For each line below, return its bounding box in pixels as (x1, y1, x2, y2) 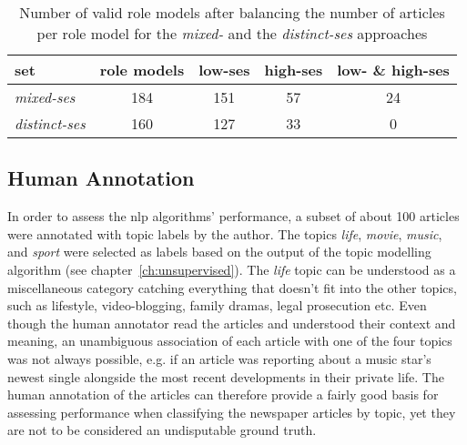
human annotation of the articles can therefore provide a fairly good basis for (7, 385, 439, 404)
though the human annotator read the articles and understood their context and (7, 313, 456, 332)
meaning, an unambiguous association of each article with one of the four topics (7, 331, 452, 350)
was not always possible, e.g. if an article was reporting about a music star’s (7, 349, 431, 368)
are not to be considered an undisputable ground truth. (7, 420, 317, 440)
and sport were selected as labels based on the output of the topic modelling (7, 242, 431, 261)
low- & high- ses (337, 59, 450, 80)
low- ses (198, 59, 250, 80)
